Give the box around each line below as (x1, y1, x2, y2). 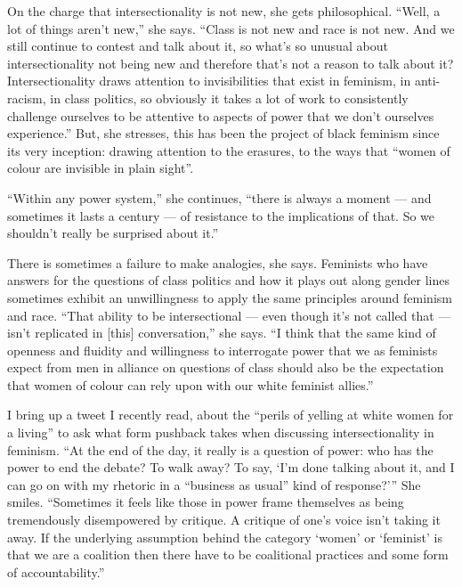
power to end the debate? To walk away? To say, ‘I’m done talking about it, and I (7, 458, 455, 477)
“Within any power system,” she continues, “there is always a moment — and (7, 188, 432, 207)
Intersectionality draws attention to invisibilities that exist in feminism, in (7, 71, 411, 90)
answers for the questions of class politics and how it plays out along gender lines (7, 271, 450, 289)
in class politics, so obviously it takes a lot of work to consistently (50, 88, 409, 107)
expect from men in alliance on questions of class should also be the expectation (7, 358, 444, 377)
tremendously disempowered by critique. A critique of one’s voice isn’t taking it (7, 510, 441, 529)
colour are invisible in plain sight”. (7, 159, 194, 177)
